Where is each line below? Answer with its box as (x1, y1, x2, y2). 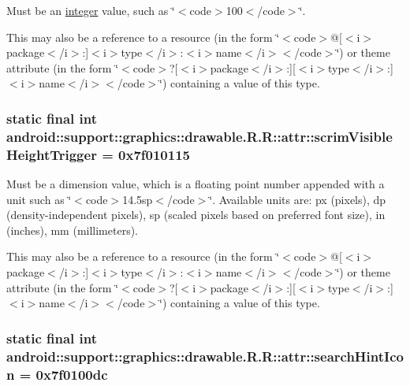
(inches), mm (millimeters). (6, 221, 139, 238)
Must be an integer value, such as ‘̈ (6, 2, 175, 18)
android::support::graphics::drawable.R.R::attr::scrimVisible (6, 126, 393, 146)
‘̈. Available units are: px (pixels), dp (209, 191, 386, 207)
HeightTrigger (6, 144, 97, 164)
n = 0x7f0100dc (6, 364, 108, 384)
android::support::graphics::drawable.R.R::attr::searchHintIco (6, 346, 404, 366)
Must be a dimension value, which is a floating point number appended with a (6, 176, 385, 192)
